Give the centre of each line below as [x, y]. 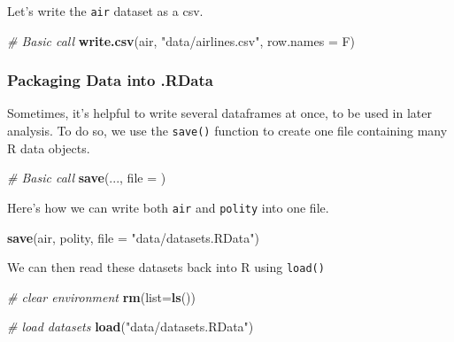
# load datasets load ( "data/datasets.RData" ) [131, 326]
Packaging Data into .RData [110, 80]
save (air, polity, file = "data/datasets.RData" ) [133, 237]
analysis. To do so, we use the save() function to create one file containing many [227, 131]
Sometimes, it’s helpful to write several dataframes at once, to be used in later [220, 113]
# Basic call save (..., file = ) [87, 178]
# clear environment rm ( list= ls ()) [101, 296]
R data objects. [49, 148]
